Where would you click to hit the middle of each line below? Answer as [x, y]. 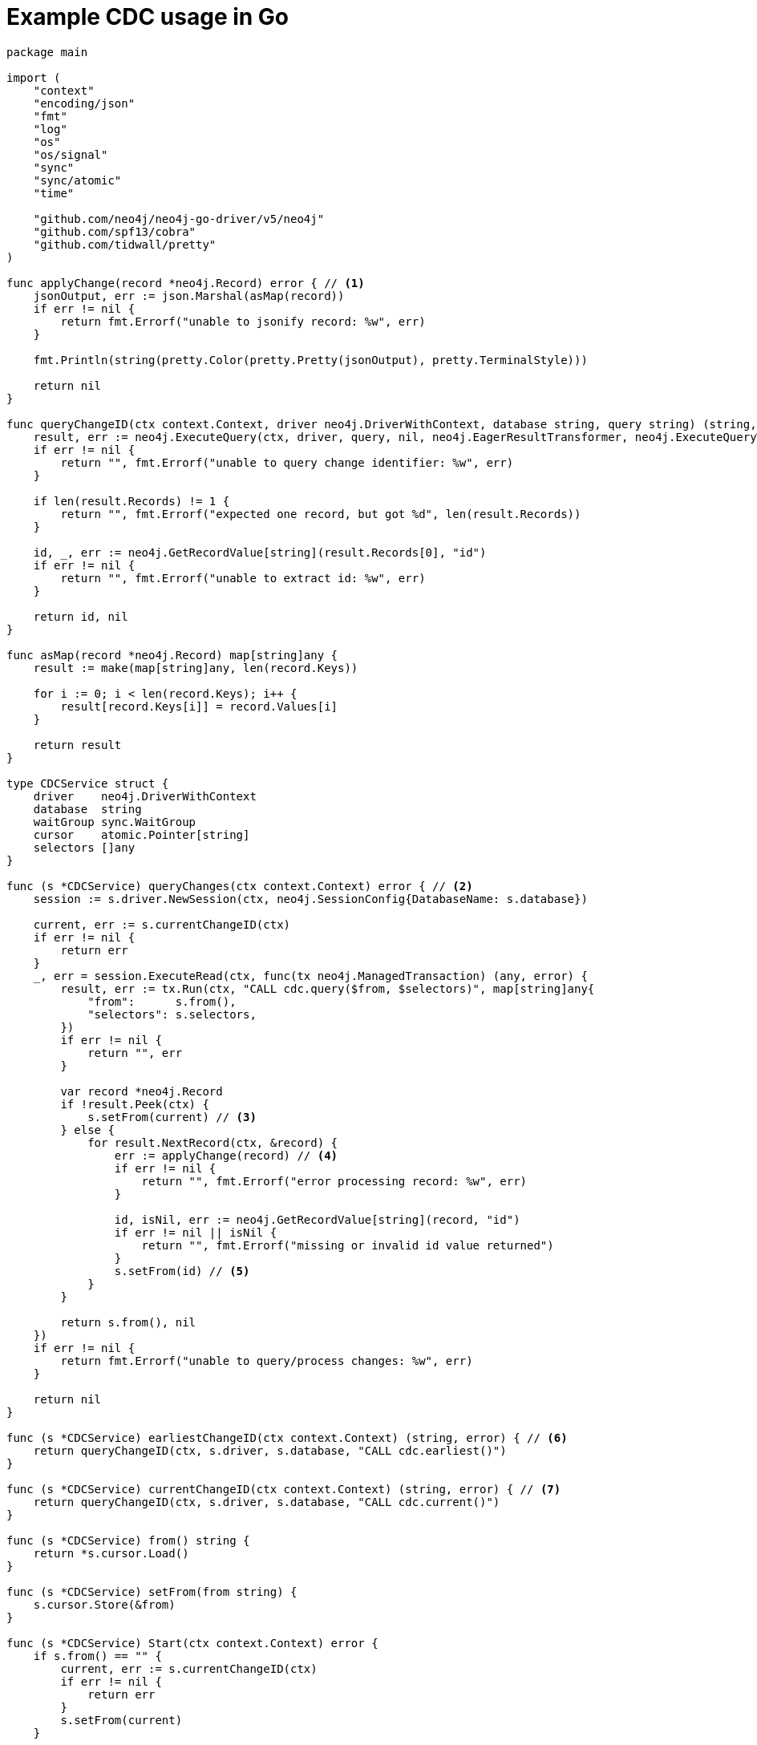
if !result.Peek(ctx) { [135, 1104]
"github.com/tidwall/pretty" [125, 244]
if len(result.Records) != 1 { [132, 501]
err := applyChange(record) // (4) [226, 1155]
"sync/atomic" [77, 180]
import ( [34, 77]
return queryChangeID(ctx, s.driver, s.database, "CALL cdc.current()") [267, 1502]
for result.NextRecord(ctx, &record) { [213, 1142]
